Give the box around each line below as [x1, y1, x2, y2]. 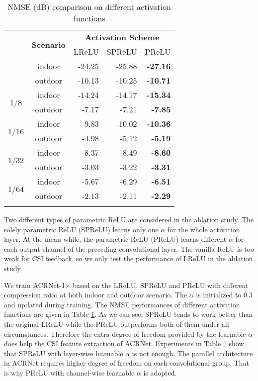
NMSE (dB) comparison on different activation [7, 1, 171, 12]
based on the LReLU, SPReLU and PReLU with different [73, 280, 249, 290]
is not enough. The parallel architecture [132, 348, 253, 358]
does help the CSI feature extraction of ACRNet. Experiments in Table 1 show [4, 338, 244, 349]
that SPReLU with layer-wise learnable [4, 348, 123, 358]
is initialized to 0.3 [196, 289, 253, 300]
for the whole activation [168, 224, 240, 234]
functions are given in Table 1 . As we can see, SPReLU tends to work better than [4, 309, 253, 319]
